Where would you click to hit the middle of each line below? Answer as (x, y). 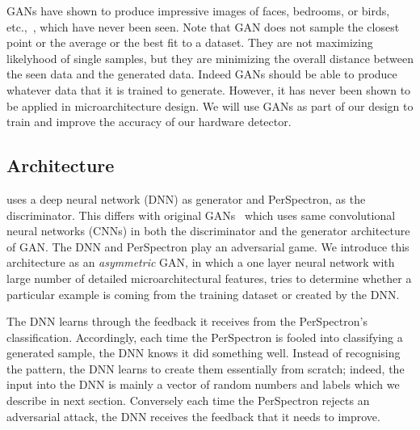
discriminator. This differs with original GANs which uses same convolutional (201, 215)
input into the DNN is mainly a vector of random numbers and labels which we (203, 384)
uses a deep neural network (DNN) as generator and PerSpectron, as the (186, 198)
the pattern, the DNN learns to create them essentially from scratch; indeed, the (206, 368)
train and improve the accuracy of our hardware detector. (149, 122)
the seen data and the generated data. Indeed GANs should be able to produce (202, 74)
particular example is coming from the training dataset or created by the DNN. (203, 294)
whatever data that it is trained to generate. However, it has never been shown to (209, 89)
